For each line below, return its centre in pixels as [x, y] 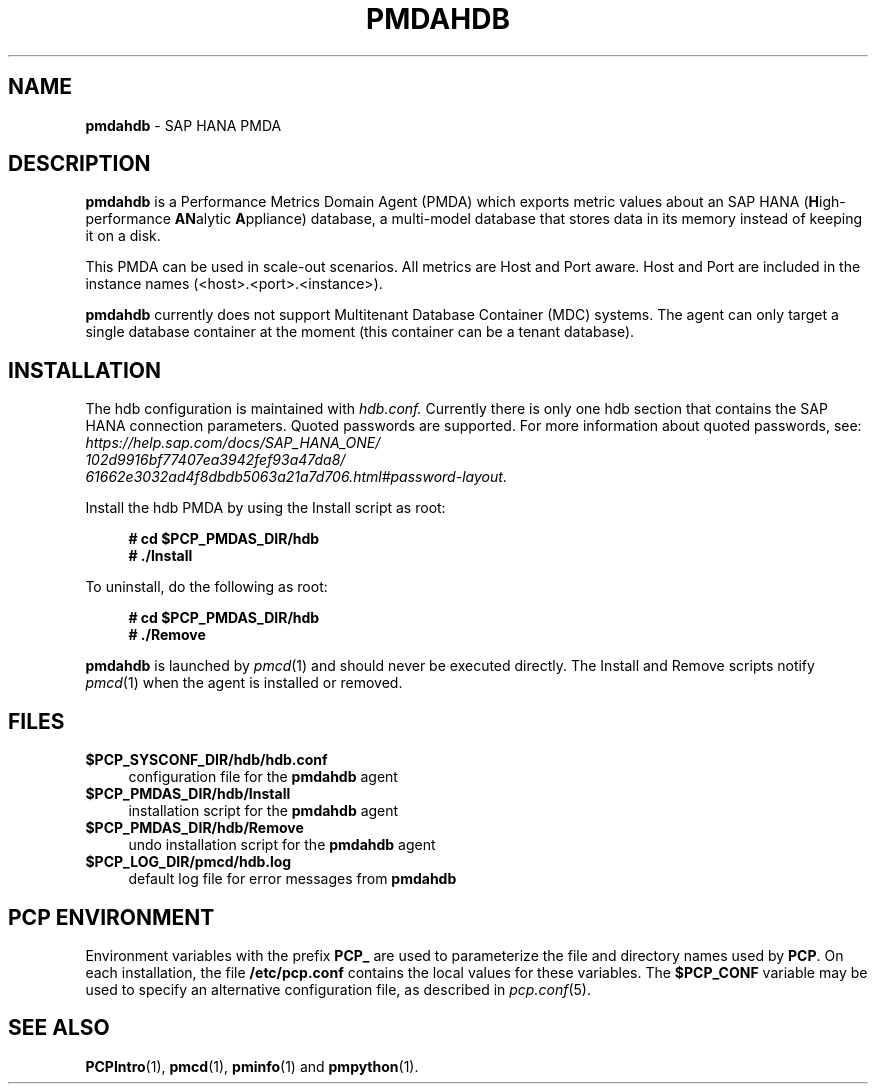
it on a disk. [123, 236]
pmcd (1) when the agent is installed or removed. [244, 683]
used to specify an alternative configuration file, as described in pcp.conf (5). [338, 989]
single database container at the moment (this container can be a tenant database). [360, 332]
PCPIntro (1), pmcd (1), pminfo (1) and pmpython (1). [252, 1066]
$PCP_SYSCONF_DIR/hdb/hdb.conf [206, 760]
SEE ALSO [59, 1028]
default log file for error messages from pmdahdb [292, 879]
